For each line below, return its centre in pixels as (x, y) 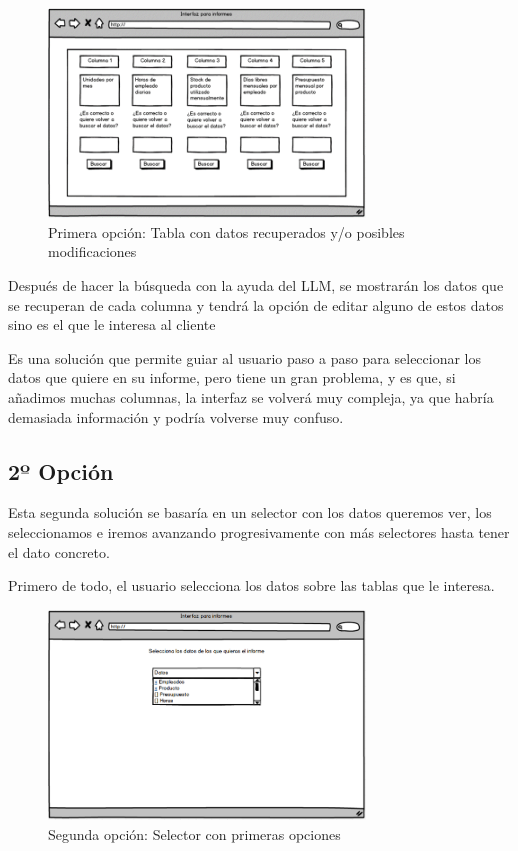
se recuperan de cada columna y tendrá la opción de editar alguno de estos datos (256, 304)
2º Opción (61, 470)
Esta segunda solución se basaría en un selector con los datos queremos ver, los (250, 512)
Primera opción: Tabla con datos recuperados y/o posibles (226, 231)
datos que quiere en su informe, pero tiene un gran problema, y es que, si (232, 377)
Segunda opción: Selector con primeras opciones (194, 833)
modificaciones (92, 251)
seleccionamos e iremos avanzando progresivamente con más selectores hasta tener (259, 531)
